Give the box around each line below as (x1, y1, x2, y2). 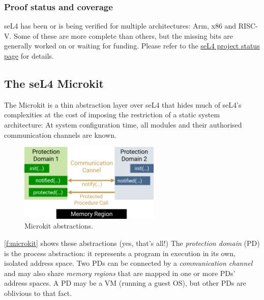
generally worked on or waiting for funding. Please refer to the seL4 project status (4, 40, 260, 51)
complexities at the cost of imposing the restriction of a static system (4, 109, 220, 120)
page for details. (4, 51, 54, 61)
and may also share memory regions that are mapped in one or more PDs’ (4, 267, 236, 278)
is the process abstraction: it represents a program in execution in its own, (4, 247, 236, 258)
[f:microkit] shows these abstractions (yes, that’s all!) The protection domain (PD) (4, 237, 260, 248)
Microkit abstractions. (24, 220, 93, 231)
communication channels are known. (4, 129, 117, 140)
